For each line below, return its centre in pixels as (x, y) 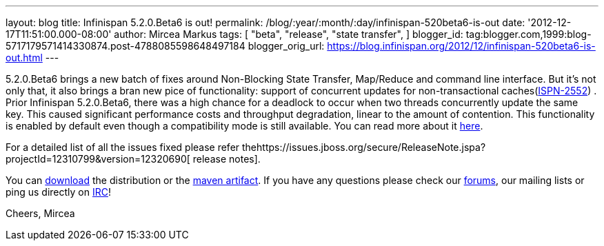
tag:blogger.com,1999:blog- (528, 34)
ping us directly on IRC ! (59, 192)
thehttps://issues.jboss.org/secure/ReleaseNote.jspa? (364, 147)
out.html (24, 58)
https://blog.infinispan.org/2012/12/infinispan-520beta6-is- (461, 46)
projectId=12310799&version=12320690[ (98, 159)
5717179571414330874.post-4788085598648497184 (125, 46)
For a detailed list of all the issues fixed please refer (123, 147)
